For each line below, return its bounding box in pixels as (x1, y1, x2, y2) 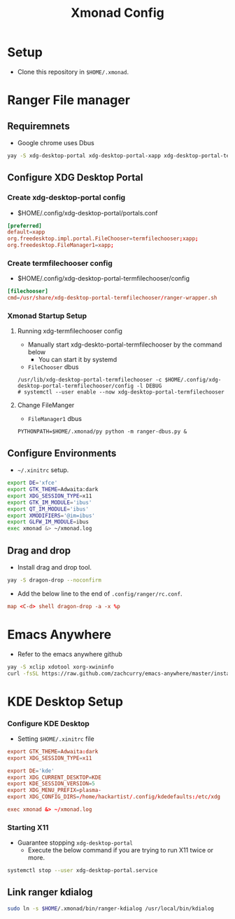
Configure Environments (7, 447, 117, 459)
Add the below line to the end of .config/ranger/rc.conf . (17, 589, 183, 598)
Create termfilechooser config (7, 258, 113, 268)
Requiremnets (7, 120, 70, 132)
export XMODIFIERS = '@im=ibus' (7, 512, 96, 519)
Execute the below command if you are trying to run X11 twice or (27, 846, 214, 854)
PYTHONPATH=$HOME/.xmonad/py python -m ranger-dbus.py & (17, 428, 187, 436)
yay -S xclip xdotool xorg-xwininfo (7, 663, 114, 671)
